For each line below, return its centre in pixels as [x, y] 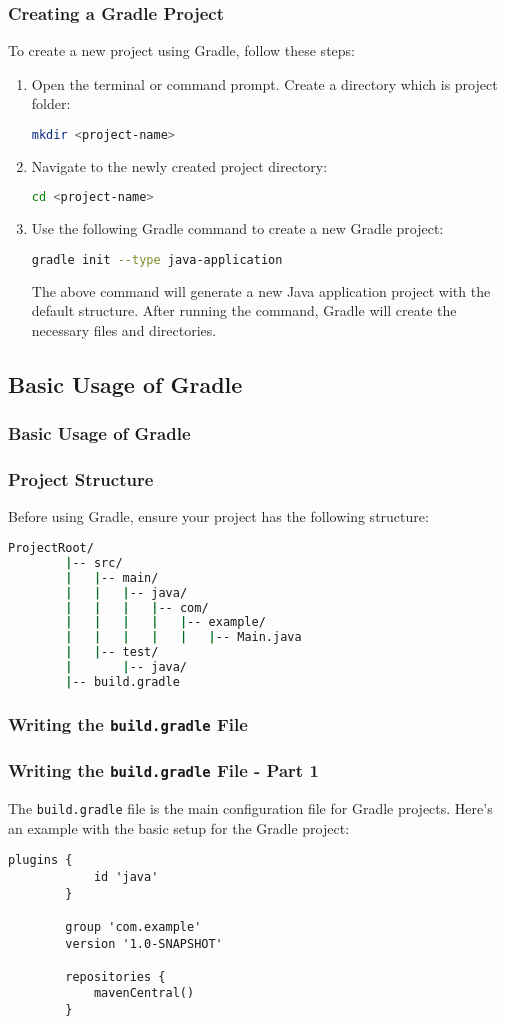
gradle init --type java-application [157, 259]
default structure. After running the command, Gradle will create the [244, 310]
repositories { [115, 976]
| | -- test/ [112, 652]
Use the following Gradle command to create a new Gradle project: [237, 228]
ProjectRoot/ [51, 548]
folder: [51, 103]
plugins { [40, 860]
